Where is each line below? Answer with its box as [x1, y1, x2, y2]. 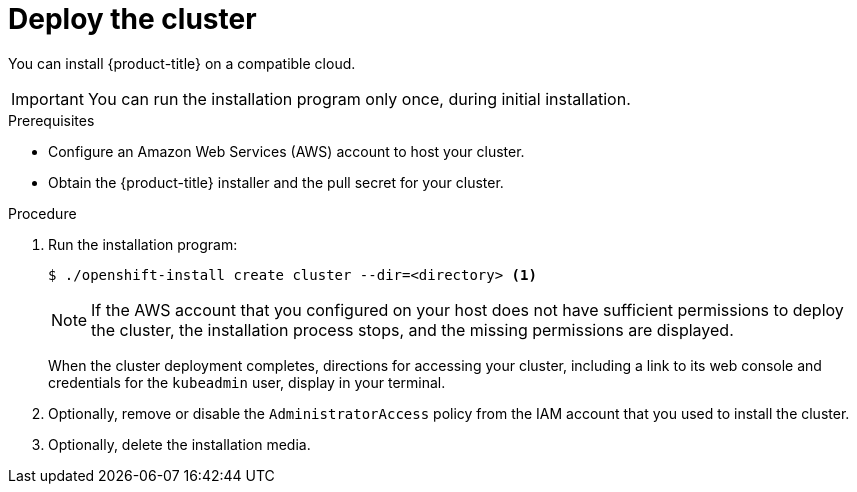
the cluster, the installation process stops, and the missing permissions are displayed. [91, 319, 734, 340]
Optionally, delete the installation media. [48, 435, 311, 453]
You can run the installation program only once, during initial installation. [87, 88, 631, 109]
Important [11, 88, 84, 109]
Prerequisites [8, 111, 95, 129]
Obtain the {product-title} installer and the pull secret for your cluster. [48, 173, 504, 191]
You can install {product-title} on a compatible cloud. [8, 54, 356, 72]
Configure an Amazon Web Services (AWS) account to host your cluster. [48, 142, 525, 160]
